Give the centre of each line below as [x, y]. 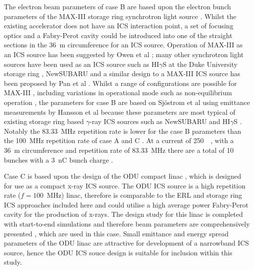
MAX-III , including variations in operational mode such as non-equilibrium [118, 93]
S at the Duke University [200, 64]
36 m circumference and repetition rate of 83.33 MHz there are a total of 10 [119, 150]
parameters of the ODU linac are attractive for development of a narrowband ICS [127, 243]
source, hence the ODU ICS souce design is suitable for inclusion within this [118, 252]
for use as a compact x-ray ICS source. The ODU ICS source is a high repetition [125, 185]
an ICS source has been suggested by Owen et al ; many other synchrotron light [124, 54]
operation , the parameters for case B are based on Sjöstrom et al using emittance [127, 102]
